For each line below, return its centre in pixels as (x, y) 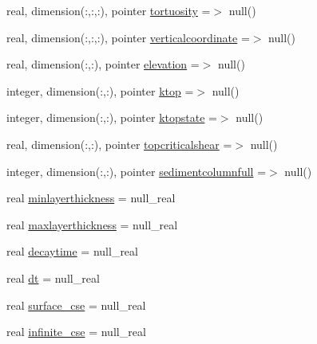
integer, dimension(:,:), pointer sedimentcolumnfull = (137, 171)
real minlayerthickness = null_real (91, 198)
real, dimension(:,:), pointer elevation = (103, 64)
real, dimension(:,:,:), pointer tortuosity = (109, 10)
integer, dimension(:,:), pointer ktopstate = (112, 117)
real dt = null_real (53, 278)
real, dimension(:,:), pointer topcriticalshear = (119, 144)
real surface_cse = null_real (76, 305)
